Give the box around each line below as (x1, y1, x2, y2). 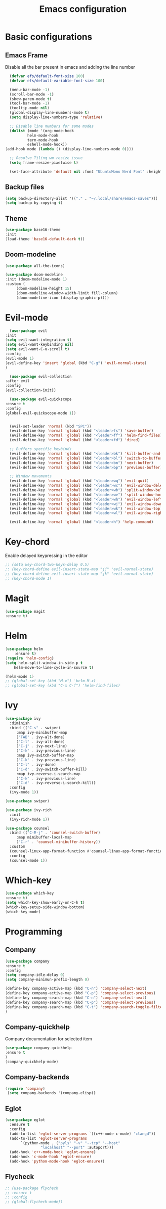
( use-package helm (5, 647, 43, 651)
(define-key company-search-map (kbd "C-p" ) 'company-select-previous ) (5, 1000, 156, 1005)
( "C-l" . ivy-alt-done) (16, 739, 65, 744)
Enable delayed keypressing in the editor (5, 553, 88, 558)
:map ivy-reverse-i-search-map (16, 771, 81, 776)
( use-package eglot (5, 1117, 45, 1122)
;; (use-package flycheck (5, 1186, 58, 1191)
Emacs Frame (5, 51, 48, 59)
